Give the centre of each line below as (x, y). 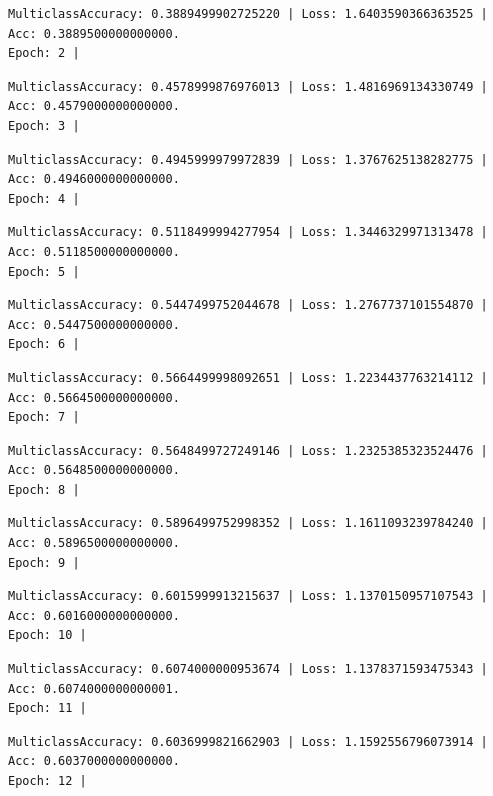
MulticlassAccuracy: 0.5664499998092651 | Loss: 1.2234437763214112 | (248, 377)
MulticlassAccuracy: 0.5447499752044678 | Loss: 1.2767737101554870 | (248, 305)
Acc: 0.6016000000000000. (94, 615)
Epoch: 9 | (44, 562)
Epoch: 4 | (44, 198)
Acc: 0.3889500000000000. (94, 33)
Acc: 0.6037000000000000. (94, 761)
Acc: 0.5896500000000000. (94, 543)
